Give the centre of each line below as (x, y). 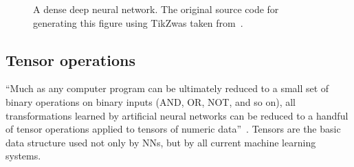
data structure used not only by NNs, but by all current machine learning (161, 142)
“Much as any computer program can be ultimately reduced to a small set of (167, 88)
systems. (23, 156)
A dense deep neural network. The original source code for (156, 9)
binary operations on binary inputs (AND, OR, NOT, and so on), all (151, 101)
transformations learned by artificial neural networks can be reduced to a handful (177, 115)
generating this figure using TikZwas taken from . (138, 22)
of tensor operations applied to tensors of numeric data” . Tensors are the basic (173, 129)
